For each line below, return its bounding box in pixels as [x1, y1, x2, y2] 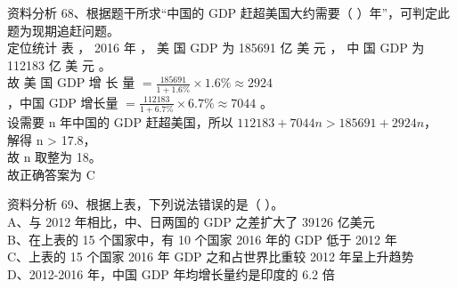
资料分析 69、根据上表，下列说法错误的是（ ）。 [7, 195, 284, 213]
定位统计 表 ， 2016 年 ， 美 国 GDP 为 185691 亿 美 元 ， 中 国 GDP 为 [7, 38, 425, 57]
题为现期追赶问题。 [7, 20, 119, 39]
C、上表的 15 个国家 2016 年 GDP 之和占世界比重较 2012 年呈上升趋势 [7, 247, 414, 266]
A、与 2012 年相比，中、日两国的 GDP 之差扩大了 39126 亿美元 [7, 212, 375, 230]
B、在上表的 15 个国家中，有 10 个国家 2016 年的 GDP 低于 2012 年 [7, 229, 397, 248]
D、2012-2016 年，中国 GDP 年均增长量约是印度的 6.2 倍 [7, 264, 335, 283]
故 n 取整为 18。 [7, 148, 102, 166]
